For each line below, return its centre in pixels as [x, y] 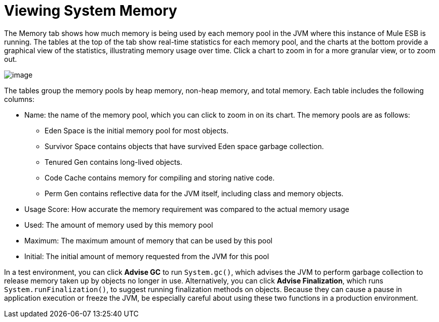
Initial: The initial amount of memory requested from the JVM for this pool [147, 256]
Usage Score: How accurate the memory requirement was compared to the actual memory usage [187, 209]
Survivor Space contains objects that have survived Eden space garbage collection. [184, 146]
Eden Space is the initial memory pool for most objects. [137, 130]
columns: [19, 99]
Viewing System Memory [91, 11]
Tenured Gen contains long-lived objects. [113, 162]
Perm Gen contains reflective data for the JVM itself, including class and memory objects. [194, 193]
